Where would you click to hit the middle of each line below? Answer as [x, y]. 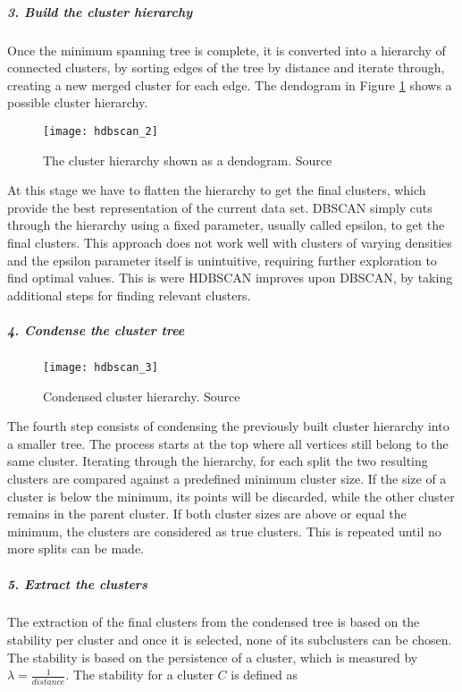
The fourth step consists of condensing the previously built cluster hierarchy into [228, 426]
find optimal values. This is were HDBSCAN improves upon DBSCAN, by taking [230, 278]
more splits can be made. [76, 549]
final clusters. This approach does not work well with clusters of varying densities [230, 242]
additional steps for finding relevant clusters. [129, 295]
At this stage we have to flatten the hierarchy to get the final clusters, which [217, 190]
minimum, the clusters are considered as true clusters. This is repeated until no [224, 531]
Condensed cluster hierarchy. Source [142, 396]
